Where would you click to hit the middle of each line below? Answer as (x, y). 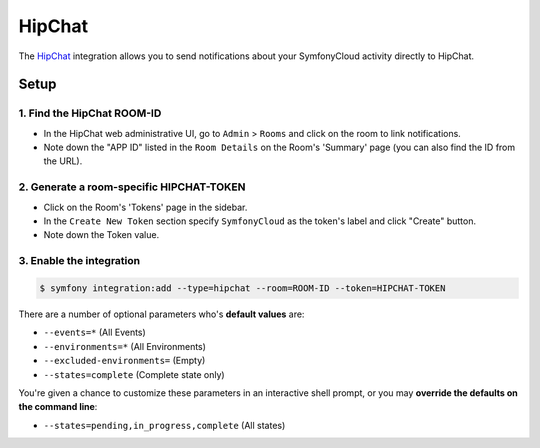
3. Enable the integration (79, 261)
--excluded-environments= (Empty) (124, 361)
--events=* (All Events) (95, 332)
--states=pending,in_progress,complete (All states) (164, 425)
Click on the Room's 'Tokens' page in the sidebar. (145, 207)
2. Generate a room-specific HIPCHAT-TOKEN (132, 187)
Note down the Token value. (101, 235)
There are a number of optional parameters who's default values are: (161, 314)
